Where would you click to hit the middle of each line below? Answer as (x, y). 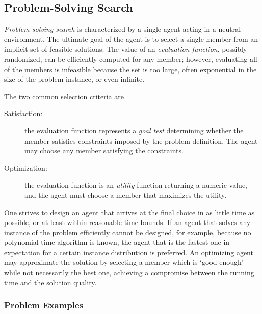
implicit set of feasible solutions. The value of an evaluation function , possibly (126, 49)
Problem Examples (44, 305)
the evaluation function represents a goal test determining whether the (134, 130)
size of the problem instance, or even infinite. (74, 79)
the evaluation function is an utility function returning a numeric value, (136, 185)
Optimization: (26, 167)
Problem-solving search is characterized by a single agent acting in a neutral (123, 29)
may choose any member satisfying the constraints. (104, 151)
